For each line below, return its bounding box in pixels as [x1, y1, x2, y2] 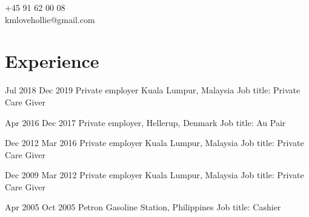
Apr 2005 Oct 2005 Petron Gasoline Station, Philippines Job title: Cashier [5, 201, 281, 213]
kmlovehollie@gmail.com [5, 13, 95, 25]
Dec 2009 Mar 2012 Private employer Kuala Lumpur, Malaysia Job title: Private [5, 169, 304, 181]
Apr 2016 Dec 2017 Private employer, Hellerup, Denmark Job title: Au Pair [5, 116, 286, 129]
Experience [5, 48, 99, 73]
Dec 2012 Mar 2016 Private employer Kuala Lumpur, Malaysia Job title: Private [5, 136, 304, 149]
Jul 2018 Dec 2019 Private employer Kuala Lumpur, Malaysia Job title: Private [5, 84, 301, 96]
